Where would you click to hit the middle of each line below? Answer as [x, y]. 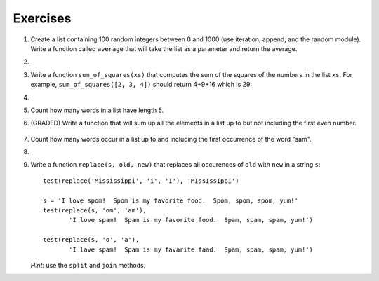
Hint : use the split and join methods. [88, 265]
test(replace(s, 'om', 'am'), [95, 211]
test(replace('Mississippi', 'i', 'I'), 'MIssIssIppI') [141, 181]
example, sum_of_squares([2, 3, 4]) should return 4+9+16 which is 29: [141, 85]
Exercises [42, 18]
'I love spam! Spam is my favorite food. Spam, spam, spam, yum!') [191, 220]
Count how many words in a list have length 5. [97, 110]
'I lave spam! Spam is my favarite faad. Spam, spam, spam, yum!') [191, 249]
